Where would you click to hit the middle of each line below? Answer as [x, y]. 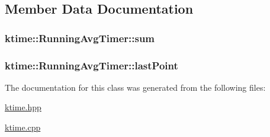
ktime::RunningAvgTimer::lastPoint [91, 65]
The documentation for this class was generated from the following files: [135, 87]
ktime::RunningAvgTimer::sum [80, 38]
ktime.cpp [23, 127]
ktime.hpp [23, 107]
